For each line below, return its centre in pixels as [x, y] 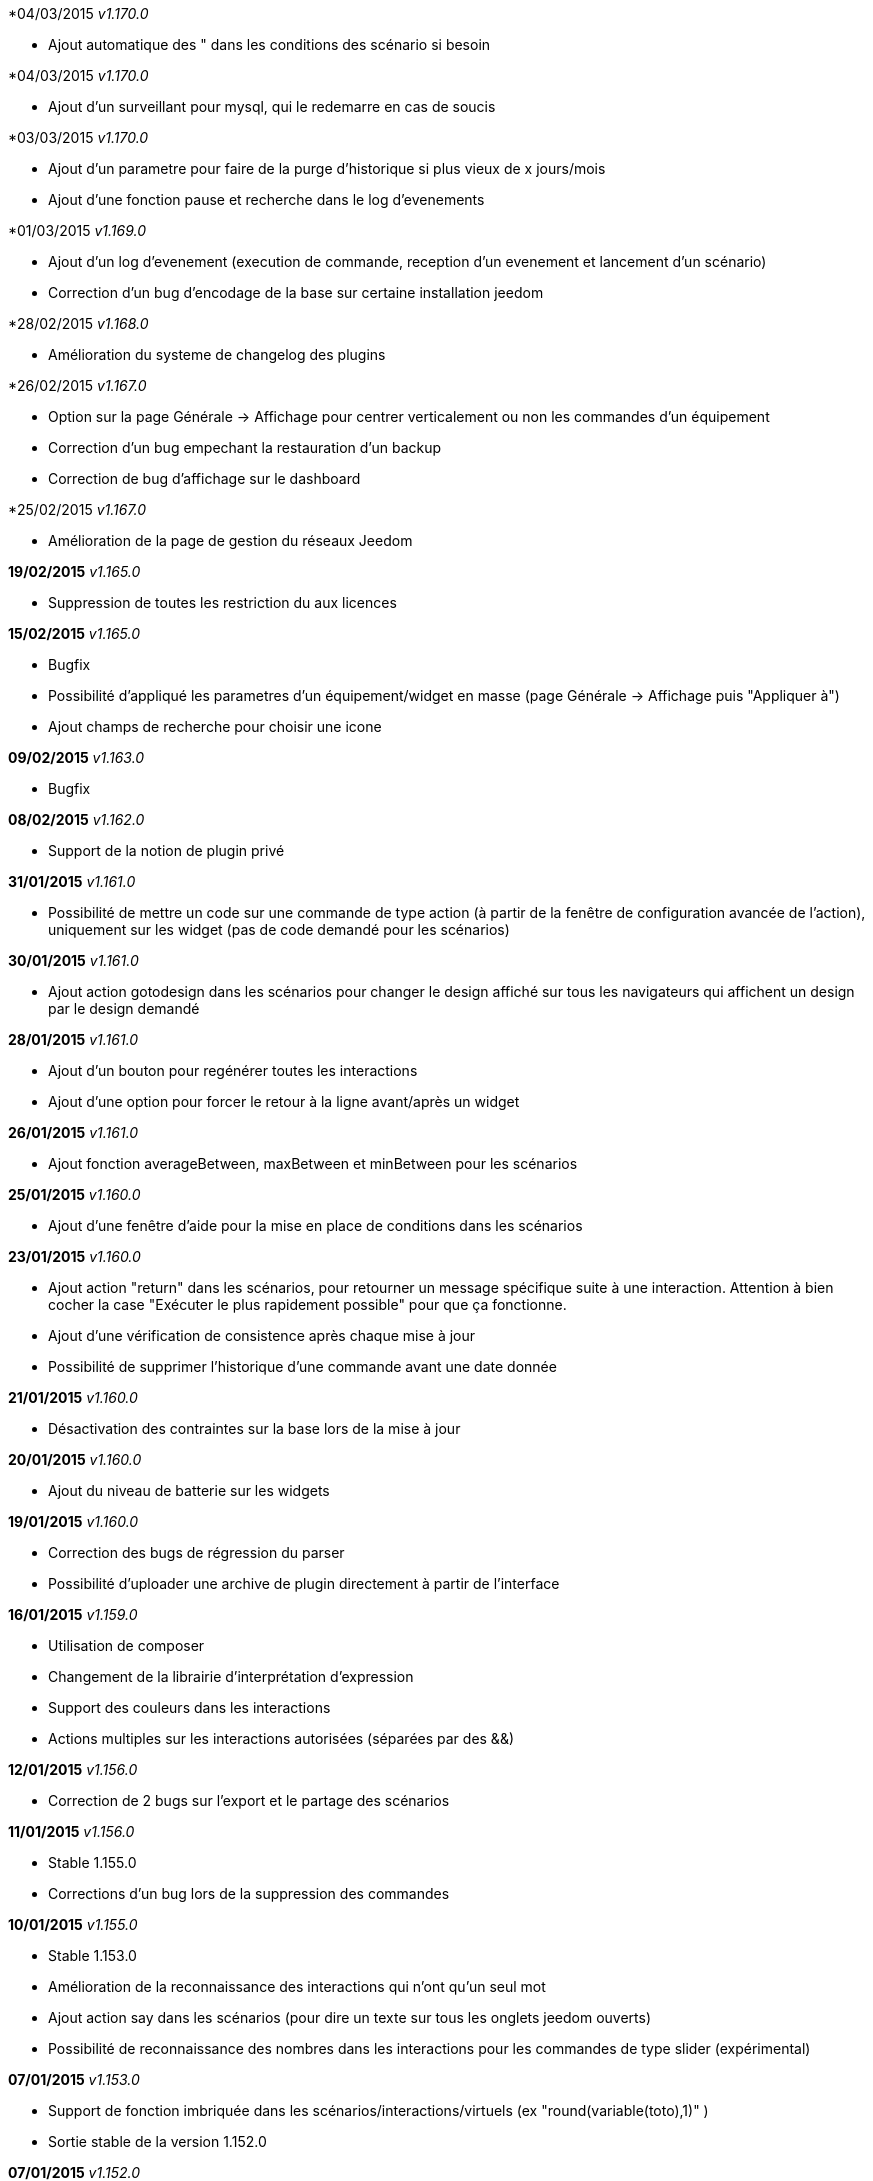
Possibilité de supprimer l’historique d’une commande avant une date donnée [302, 1366]
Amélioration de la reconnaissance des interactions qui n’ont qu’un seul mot [297, 1986]
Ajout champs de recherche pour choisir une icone [215, 726]
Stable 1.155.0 [92, 1862]
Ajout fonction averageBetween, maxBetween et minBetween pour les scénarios [313, 1163]
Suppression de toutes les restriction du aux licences [222, 602]
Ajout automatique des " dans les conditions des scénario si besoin [269, 44]
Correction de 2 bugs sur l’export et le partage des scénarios [249, 1800]
